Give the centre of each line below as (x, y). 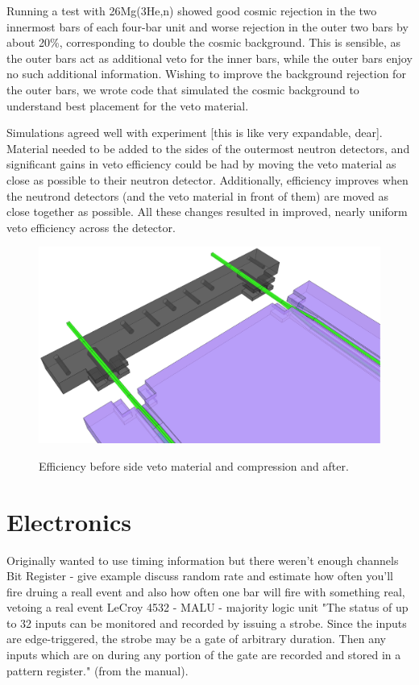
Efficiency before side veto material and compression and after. (194, 465)
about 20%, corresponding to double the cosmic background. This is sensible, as (204, 42)
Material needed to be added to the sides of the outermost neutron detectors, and (208, 148)
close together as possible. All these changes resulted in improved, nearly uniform (207, 212)
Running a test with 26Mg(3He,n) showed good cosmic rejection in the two (192, 10)
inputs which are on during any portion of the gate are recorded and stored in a (204, 655)
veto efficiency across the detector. (91, 227)
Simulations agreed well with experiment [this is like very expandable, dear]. (195, 133)
